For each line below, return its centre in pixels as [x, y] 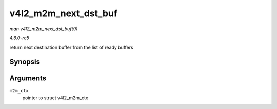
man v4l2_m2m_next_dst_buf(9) [44, 29]
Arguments [28, 79]
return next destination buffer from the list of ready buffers [71, 47]
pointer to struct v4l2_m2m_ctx [55, 98]
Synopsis [25, 62]
